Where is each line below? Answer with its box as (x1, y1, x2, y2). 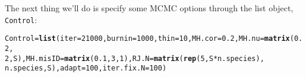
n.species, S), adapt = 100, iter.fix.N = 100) (5, 64, 167, 73)
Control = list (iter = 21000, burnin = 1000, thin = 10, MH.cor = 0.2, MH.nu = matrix (5, 34, 290, 43)
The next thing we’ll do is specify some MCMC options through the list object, (5, 2, 294, 14)
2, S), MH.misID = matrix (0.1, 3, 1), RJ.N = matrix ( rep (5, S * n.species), (5, 54, 264, 63)
